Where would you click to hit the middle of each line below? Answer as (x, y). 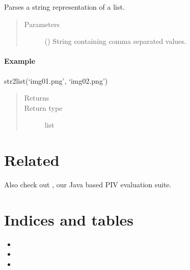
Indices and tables (69, 219)
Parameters (42, 24)
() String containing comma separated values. (115, 41)
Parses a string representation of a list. (64, 7)
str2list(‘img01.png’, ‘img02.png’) (56, 80)
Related (32, 160)
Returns (37, 98)
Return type (43, 107)
